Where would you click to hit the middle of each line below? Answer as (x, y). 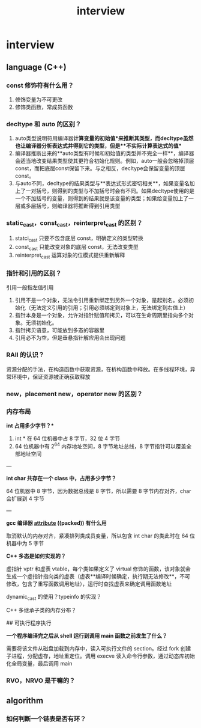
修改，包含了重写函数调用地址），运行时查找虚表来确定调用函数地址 (89, 584)
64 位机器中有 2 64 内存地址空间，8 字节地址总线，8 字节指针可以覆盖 (100, 445)
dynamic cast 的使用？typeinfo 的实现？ (54, 597)
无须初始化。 (41, 323)
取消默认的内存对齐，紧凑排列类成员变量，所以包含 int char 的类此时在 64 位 (101, 536)
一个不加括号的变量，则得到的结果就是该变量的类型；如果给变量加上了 (102, 198)
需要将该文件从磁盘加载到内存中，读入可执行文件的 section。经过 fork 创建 (99, 649)
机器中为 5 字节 (25, 543)
